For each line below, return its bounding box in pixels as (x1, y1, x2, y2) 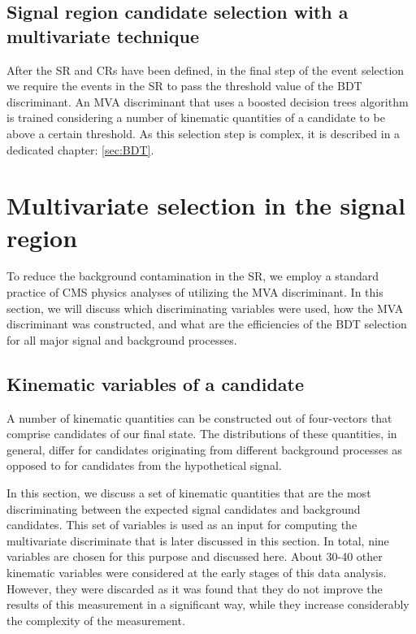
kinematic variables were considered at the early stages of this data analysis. (6, 563, 387, 580)
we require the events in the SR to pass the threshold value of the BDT (6, 77, 362, 94)
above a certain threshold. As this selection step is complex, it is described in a (6, 124, 401, 141)
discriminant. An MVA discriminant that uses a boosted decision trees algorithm (6, 93, 409, 110)
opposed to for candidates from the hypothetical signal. (6, 457, 282, 474)
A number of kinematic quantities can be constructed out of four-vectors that (6, 409, 392, 426)
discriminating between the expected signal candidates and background (6, 500, 361, 517)
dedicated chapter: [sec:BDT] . (6, 141, 154, 158)
